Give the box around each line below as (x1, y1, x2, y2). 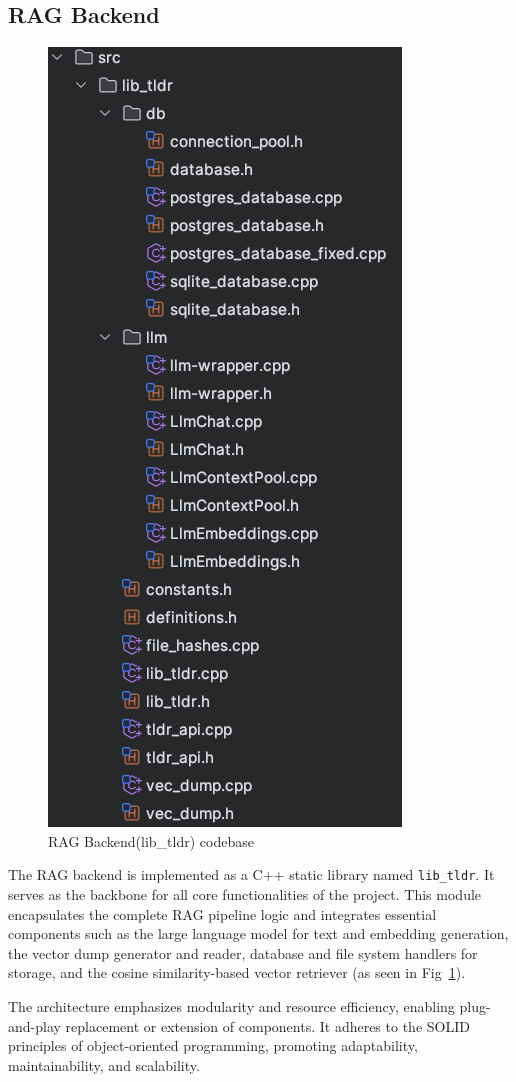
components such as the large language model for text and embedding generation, (8, 923, 509, 944)
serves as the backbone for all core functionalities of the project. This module (8, 884, 482, 905)
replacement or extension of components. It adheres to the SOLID (65, 1015, 470, 1036)
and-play (8, 1015, 61, 1036)
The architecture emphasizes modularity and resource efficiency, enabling (8, 996, 455, 1017)
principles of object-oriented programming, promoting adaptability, (8, 1035, 418, 1056)
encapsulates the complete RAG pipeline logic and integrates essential (8, 903, 437, 924)
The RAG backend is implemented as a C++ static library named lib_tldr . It (8, 864, 495, 885)
